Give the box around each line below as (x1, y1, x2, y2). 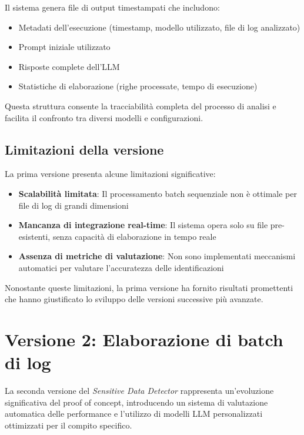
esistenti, (18, 230, 51, 242)
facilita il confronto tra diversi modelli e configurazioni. (5, 111, 203, 123)
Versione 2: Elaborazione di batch (5, 327, 283, 351)
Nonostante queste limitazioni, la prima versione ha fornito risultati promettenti (5, 281, 293, 293)
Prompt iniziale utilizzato (18, 41, 111, 53)
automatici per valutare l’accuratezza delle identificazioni (18, 261, 224, 273)
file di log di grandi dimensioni (18, 199, 129, 211)
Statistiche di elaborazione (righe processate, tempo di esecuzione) (18, 80, 258, 92)
